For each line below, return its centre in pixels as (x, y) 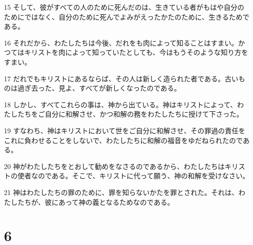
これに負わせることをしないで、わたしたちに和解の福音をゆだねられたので (123, 140)
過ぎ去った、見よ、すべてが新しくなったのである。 (99, 88)
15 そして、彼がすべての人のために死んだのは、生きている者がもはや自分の (124, 7)
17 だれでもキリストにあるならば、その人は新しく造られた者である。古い (121, 78)
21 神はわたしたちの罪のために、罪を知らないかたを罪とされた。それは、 (121, 192)
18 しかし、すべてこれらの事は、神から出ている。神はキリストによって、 (121, 104)
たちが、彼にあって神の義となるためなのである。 (96, 202)
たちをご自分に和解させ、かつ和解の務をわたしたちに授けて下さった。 (130, 114)
